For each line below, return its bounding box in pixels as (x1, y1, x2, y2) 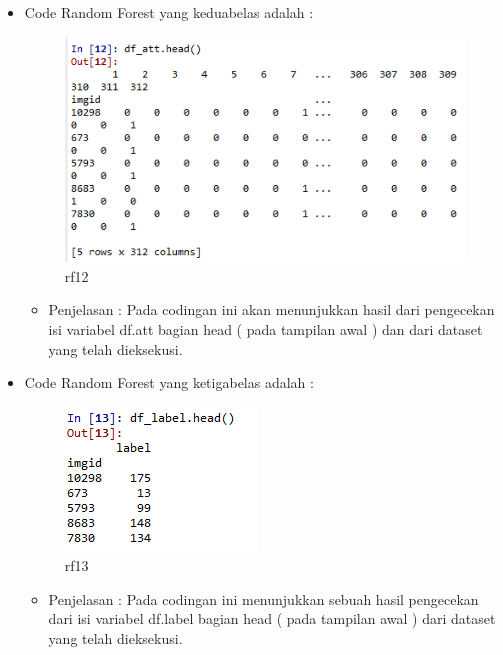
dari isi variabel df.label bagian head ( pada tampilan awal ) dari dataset (48, 608, 496, 629)
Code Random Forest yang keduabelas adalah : (24, 2, 314, 22)
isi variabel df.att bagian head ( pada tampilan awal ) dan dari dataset (48, 318, 483, 339)
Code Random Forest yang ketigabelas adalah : (24, 372, 314, 393)
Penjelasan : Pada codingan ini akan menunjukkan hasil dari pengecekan (48, 299, 495, 320)
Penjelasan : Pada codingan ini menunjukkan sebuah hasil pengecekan (48, 588, 479, 609)
